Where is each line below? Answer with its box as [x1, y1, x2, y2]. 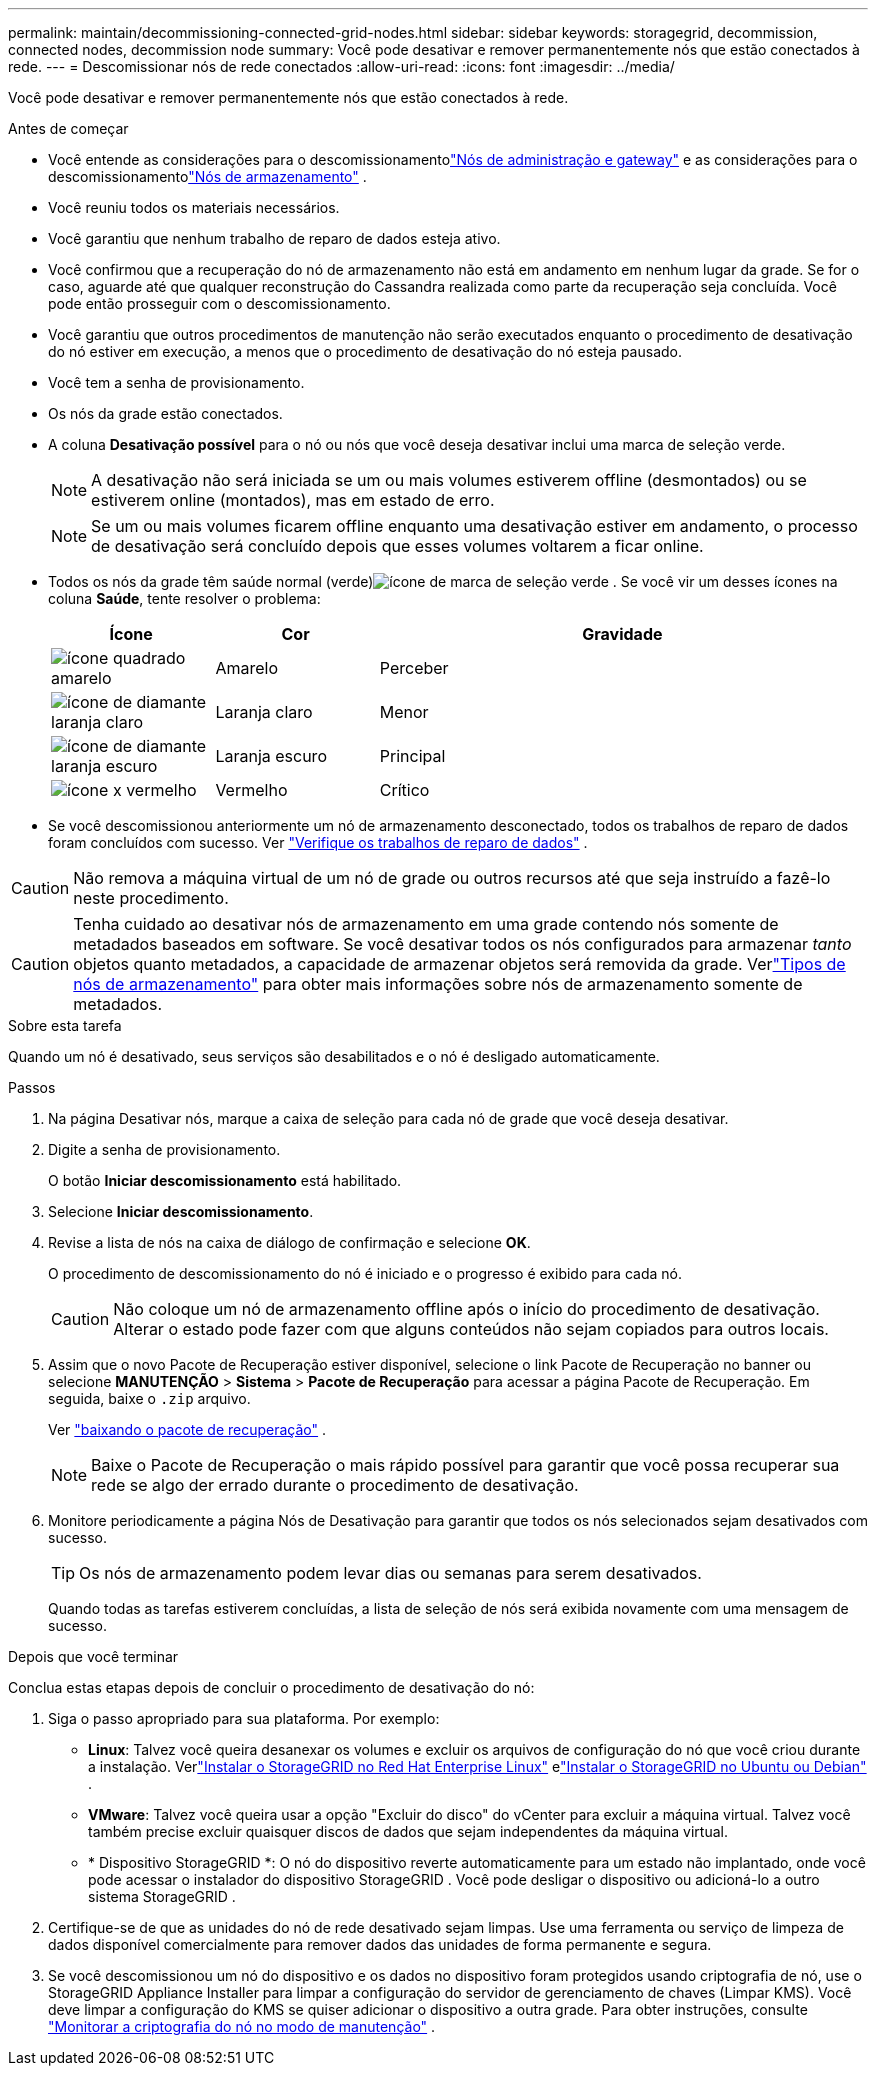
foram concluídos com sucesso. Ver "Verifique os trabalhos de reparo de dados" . [48, 834, 588, 851]
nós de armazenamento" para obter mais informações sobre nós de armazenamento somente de [73, 974, 803, 994]
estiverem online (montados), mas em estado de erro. [91, 490, 495, 510]
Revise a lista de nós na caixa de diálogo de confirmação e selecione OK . [48, 1234, 531, 1251]
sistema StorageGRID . [88, 1888, 236, 1905]
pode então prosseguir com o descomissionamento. [48, 295, 391, 312]
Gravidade [582, 624, 663, 644]
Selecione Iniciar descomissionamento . [48, 1203, 314, 1220]
